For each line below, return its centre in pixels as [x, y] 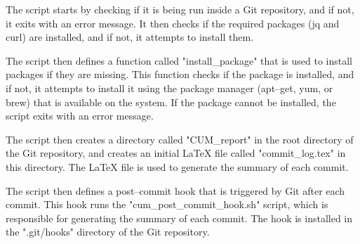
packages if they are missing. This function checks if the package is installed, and [180, 74]
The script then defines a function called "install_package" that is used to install [179, 60]
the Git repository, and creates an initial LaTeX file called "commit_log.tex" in [176, 153]
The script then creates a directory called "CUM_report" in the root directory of [180, 139]
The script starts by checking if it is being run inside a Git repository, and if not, [180, 9]
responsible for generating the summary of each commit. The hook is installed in [179, 218]
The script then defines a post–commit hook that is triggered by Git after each [175, 190]
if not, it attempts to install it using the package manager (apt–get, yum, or [169, 88]
